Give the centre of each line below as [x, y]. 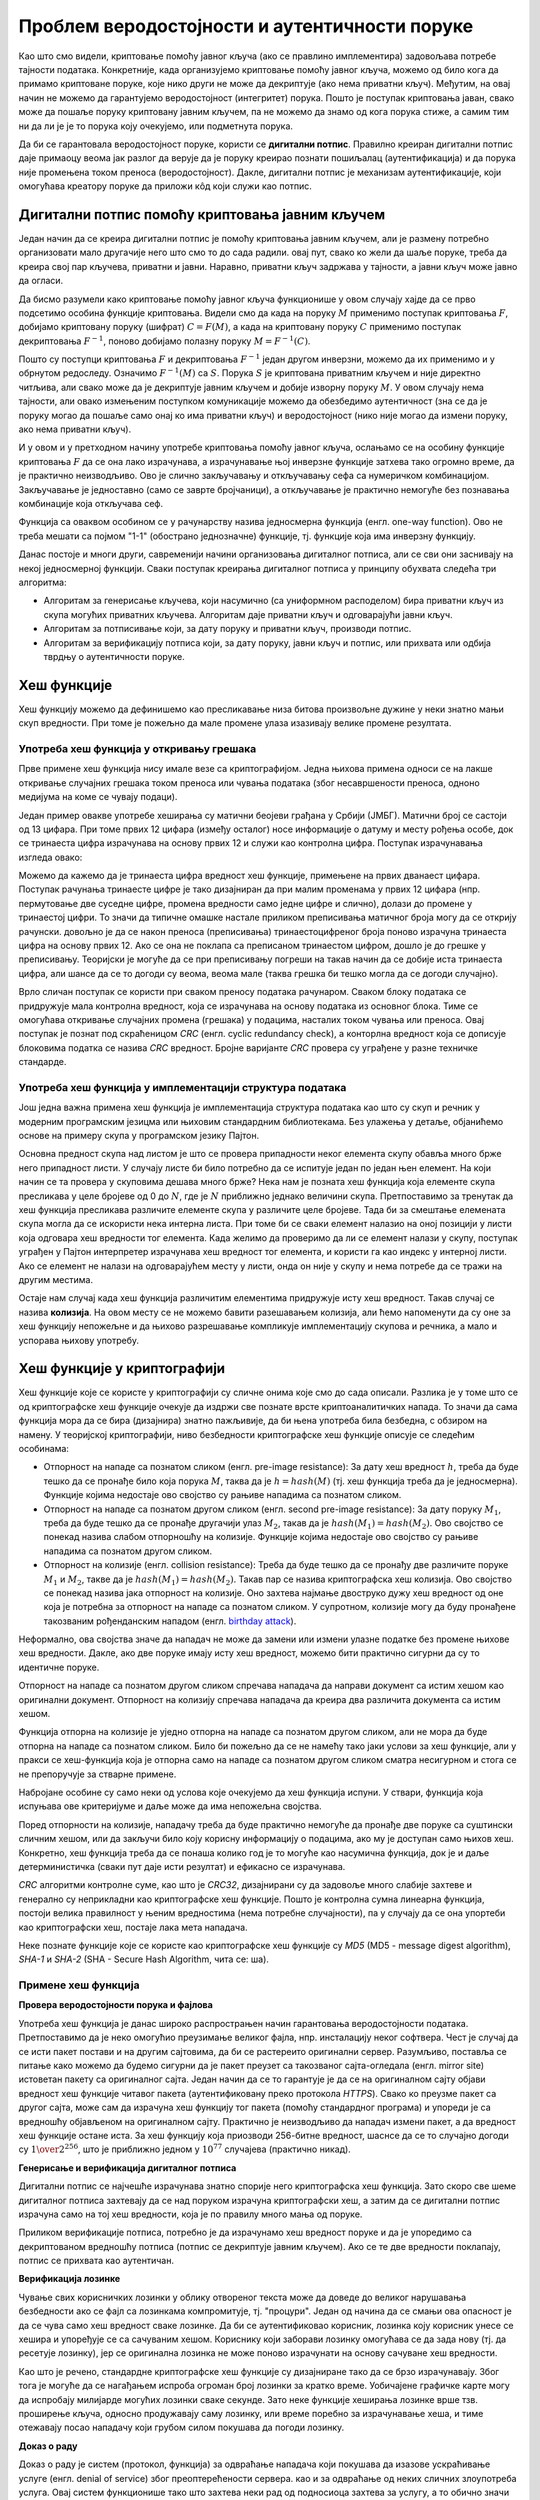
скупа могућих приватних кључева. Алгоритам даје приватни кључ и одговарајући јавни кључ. [248, 614]
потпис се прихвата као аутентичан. [96, 2261]
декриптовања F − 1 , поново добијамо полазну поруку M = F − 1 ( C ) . [164, 340]
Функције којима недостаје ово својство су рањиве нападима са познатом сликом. [222, 1495]
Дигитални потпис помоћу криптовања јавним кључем [202, 214]
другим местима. [56, 1279]
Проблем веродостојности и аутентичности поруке [246, 26]
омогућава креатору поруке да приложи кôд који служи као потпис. [165, 186]
